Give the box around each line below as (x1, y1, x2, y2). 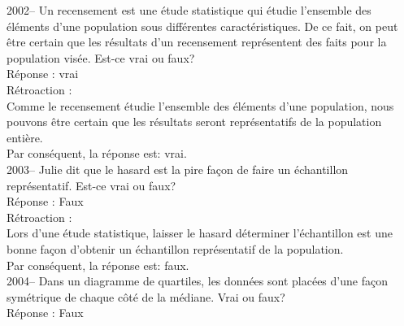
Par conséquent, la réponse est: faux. (7, 256, 189, 273)
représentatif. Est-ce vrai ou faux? (7, 176, 176, 193)
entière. (7, 128, 43, 146)
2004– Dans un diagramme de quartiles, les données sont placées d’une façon (7, 272, 388, 289)
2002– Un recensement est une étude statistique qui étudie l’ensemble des (7, 2, 371, 18)
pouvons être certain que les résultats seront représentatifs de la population (7, 113, 382, 130)
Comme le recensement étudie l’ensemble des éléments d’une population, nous (7, 97, 394, 114)
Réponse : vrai (7, 65, 79, 82)
